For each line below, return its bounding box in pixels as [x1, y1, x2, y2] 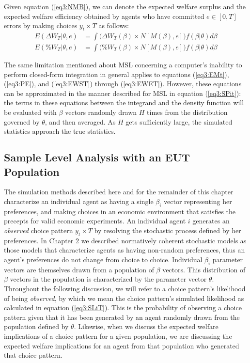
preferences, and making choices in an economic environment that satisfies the [4, 206, 236, 216]
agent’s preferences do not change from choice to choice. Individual [4, 254, 203, 264]
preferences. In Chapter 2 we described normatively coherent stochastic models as [4, 235, 247, 245]
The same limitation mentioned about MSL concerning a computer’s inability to [4, 60, 242, 70]
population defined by [4, 321, 69, 331]
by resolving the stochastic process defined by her [94, 225, 241, 235]
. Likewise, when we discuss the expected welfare [74, 321, 219, 331]
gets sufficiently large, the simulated [125, 116, 233, 126]
